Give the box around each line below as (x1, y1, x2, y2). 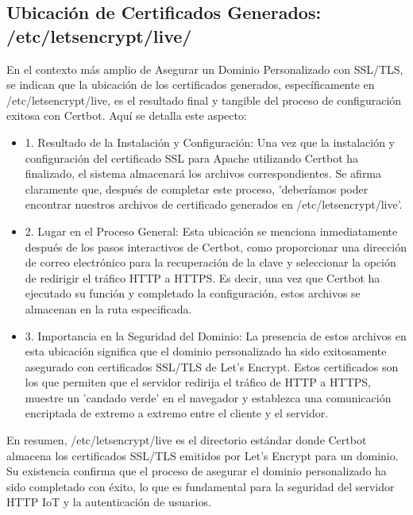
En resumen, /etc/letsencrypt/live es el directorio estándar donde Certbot (6, 432, 367, 448)
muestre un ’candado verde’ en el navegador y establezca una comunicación (25, 389, 392, 405)
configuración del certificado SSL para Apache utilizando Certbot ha (25, 149, 359, 166)
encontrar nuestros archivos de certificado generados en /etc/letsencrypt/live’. (25, 196, 403, 213)
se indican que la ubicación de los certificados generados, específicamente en (6, 76, 375, 93)
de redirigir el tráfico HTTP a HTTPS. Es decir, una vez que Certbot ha (25, 269, 380, 286)
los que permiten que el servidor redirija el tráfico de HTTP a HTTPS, (25, 374, 371, 390)
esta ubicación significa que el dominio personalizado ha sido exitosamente (25, 343, 387, 359)
